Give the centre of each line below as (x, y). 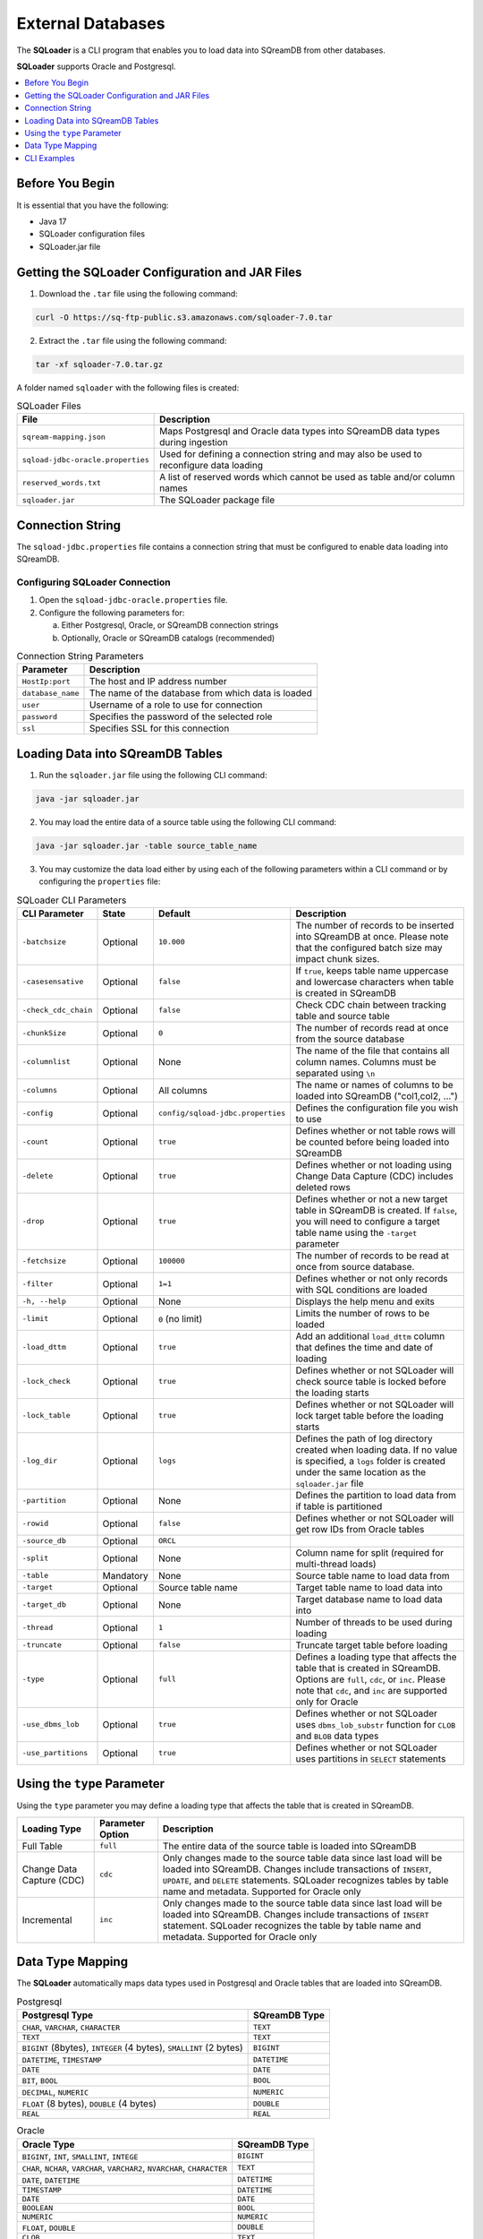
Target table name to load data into (369, 1587)
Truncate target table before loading (372, 1645)
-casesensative (53, 982)
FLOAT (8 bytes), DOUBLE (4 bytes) (89, 2104)
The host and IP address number (158, 682)
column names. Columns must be (366, 1061)
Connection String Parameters (80, 656)
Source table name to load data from (373, 1575)
